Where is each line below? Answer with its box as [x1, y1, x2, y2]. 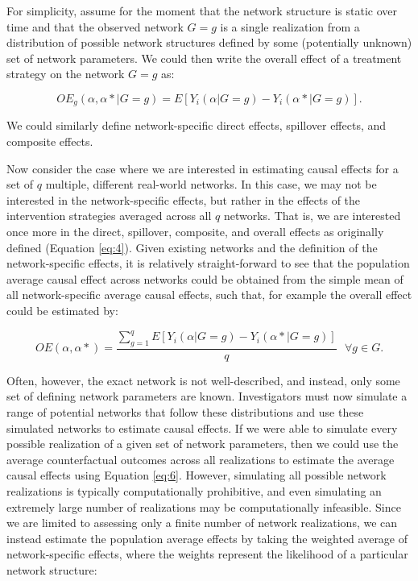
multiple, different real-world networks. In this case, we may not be [45, 176, 377, 193]
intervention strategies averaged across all [6, 207, 212, 224]
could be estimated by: [6, 301, 118, 318]
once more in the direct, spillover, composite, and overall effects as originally [6, 222, 384, 239]
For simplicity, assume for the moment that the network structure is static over [6, 2, 398, 19]
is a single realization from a [220, 18, 360, 35]
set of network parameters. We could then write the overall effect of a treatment [6, 49, 402, 66]
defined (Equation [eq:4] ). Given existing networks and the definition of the [6, 239, 378, 255]
